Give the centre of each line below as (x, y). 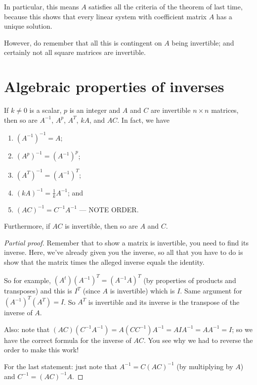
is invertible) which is (142, 291)
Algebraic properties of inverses (114, 86)
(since (91, 291)
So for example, (27, 280)
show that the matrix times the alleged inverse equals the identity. (104, 262)
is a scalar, (45, 110)
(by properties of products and (190, 280)
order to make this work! (42, 350)
